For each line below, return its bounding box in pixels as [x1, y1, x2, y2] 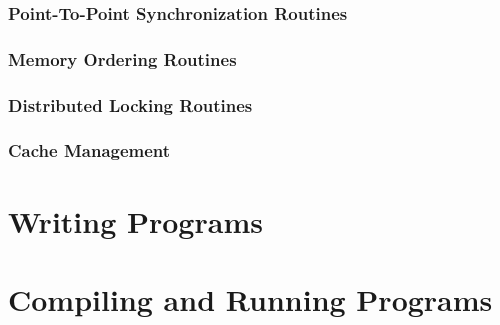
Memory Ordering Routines [8, 46, 237, 71]
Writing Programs [8, 200, 263, 241]
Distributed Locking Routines [8, 92, 253, 117]
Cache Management [8, 138, 171, 163]
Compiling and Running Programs [8, 278, 493, 319]
